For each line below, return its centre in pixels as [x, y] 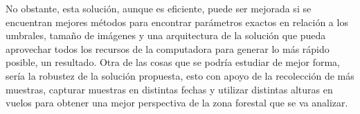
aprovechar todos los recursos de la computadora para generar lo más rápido [168, 48]
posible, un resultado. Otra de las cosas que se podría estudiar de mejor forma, [173, 62]
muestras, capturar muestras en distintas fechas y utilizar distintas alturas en [169, 89]
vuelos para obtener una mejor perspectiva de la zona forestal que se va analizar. [177, 103]
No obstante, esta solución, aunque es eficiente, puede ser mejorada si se [159, 8]
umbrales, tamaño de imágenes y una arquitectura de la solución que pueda [166, 35]
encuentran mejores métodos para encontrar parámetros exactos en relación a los [177, 22]
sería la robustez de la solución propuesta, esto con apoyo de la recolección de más [180, 75]
